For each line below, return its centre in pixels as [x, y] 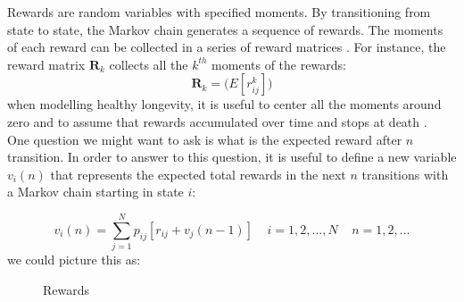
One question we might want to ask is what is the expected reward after [205, 139]
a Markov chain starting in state [95, 192]
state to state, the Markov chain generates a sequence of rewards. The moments [225, 29]
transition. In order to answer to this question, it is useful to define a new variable [232, 157]
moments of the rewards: [279, 64]
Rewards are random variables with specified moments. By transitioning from [219, 12]
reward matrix [46, 64]
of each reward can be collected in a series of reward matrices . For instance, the [227, 47]
